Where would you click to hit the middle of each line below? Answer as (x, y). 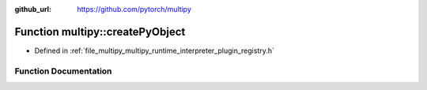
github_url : (33, 9)
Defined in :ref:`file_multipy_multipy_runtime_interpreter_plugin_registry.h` (154, 51)
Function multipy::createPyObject (100, 32)
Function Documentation (63, 71)
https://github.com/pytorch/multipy (134, 9)
